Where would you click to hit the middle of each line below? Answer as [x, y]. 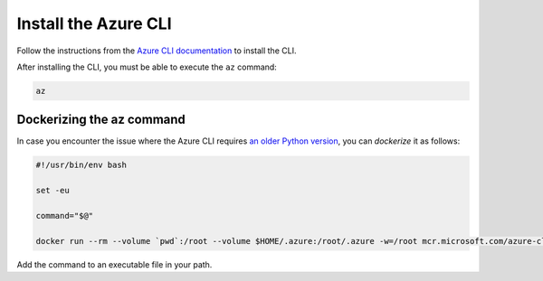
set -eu [52, 191]
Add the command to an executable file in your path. [114, 264]
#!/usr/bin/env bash [81, 165]
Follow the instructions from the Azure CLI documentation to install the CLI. [157, 51]
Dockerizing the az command [101, 120]
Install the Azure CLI [94, 23]
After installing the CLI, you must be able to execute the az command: [147, 67]
